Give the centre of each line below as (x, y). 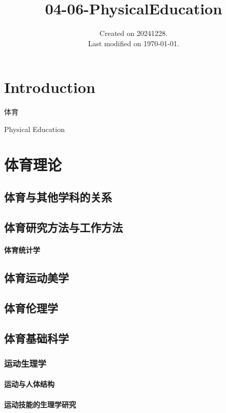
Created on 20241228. (134, 33)
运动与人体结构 (29, 384)
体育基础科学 (36, 338)
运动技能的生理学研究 (40, 404)
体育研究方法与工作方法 (63, 227)
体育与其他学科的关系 (58, 197)
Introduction (50, 87)
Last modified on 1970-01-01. (134, 43)
